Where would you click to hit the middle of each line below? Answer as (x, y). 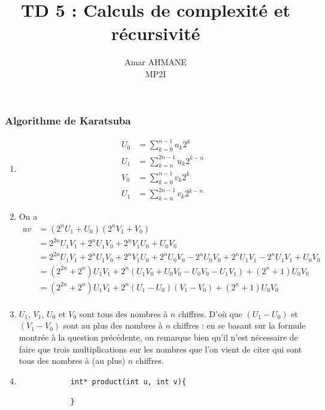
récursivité (156, 33)
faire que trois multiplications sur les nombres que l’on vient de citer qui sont (160, 349)
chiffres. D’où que (210, 313)
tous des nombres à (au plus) (72, 361)
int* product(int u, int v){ (128, 382)
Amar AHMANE (156, 62)
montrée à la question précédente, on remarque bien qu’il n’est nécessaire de (158, 337)
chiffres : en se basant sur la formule (239, 325)
